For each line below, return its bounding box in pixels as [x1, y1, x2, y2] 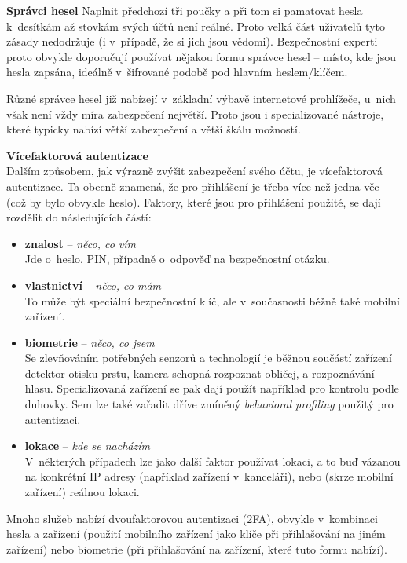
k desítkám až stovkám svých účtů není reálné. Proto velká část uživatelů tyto [6, 17, 385, 34]
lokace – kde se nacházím [24, 437, 150, 454]
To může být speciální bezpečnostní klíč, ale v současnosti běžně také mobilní [24, 292, 400, 309]
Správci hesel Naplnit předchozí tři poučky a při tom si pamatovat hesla [6, 2, 363, 18]
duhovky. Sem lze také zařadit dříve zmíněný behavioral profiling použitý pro [24, 396, 394, 412]
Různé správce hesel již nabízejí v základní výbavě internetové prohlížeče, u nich [6, 90, 396, 106]
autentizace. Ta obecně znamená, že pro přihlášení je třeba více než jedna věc [6, 177, 379, 194]
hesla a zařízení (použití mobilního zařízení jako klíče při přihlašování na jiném [6, 525, 386, 542]
